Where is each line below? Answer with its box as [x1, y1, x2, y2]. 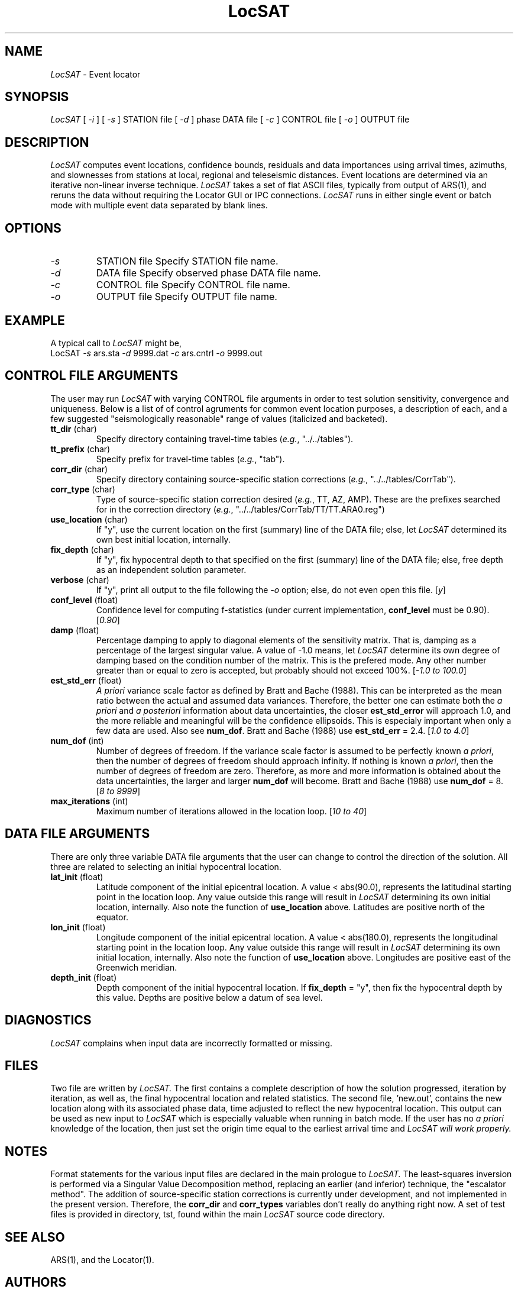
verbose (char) [50, 574, 109, 585]
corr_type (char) [50, 484, 115, 494]
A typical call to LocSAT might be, [50, 337, 182, 348]
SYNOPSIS [5, 89, 69, 105]
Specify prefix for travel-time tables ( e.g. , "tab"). [96, 453, 285, 464]
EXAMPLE [5, 312, 65, 328]
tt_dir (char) [50, 423, 97, 434]
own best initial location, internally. [96, 534, 231, 544]
